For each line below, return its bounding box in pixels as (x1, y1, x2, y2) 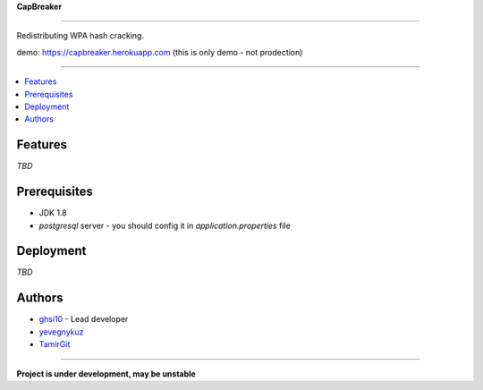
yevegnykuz (38, 326, 84, 337)
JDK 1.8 (38, 208, 67, 218)
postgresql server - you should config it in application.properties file (38, 220, 291, 231)
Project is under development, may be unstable (16, 368, 196, 379)
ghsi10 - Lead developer (38, 314, 129, 325)
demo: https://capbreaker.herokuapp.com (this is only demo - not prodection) (16, 47, 303, 57)
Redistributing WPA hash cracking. (16, 30, 145, 41)
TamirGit (38, 339, 71, 350)
